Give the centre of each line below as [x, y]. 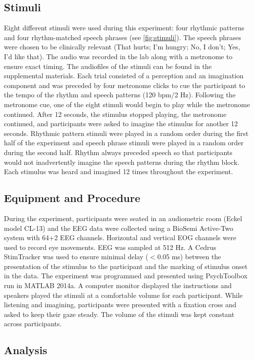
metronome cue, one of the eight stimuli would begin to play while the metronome [127, 104]
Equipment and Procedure [72, 198]
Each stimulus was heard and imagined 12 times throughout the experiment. [118, 171]
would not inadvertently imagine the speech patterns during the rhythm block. [122, 162]
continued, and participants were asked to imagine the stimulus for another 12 [121, 124]
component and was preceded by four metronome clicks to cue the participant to [125, 85]
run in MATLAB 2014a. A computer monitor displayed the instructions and [118, 285]
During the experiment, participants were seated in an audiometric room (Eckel [123, 218]
